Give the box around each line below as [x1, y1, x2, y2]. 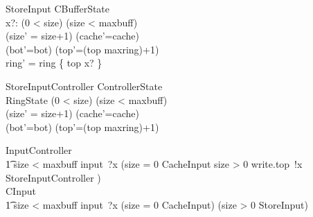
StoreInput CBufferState [6, 1, 110, 15]
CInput [6, 184, 36, 198]
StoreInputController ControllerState [6, 78, 163, 93]
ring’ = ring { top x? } [6, 55, 102, 70]
